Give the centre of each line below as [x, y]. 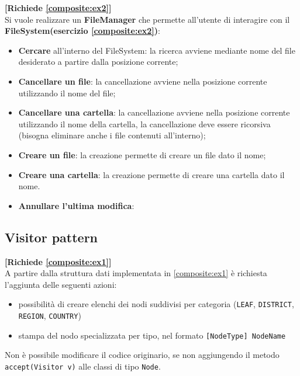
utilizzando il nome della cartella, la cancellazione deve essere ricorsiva [144, 123]
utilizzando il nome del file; [67, 93]
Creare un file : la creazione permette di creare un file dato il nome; [142, 154]
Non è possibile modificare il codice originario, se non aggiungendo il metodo [142, 355]
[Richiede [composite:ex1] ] [58, 261]
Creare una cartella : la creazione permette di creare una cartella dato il [151, 174]
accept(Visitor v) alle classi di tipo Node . [83, 366]
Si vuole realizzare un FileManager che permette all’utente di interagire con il [147, 19]
